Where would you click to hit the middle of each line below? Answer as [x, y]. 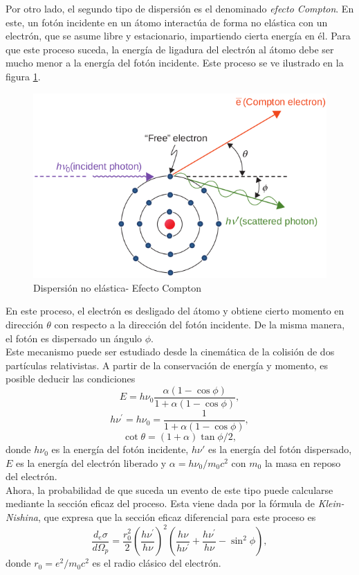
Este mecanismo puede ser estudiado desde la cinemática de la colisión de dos [170, 352]
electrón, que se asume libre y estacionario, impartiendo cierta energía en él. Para [178, 36]
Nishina [22, 517]
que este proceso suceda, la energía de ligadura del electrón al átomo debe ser [170, 49]
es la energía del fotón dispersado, [280, 449]
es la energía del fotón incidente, [120, 449]
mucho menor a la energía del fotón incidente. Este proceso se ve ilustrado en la [175, 63]
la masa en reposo [303, 462]
